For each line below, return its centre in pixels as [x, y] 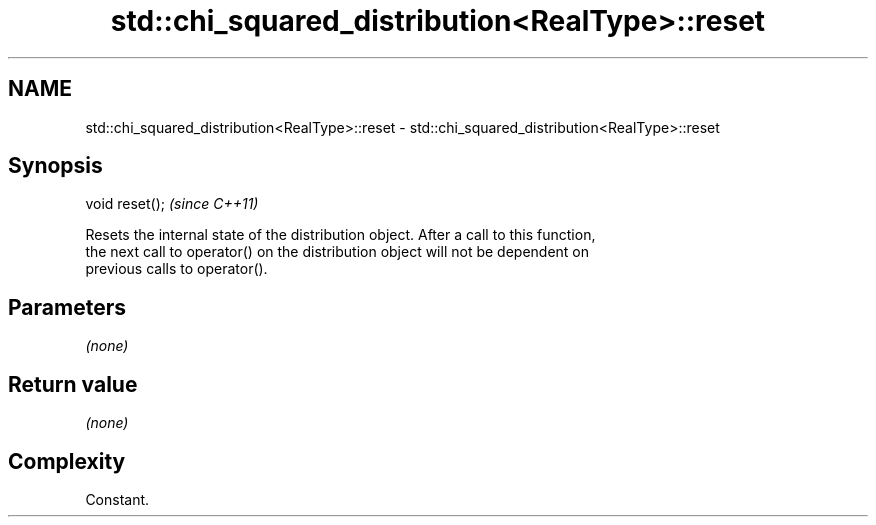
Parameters [67, 307]
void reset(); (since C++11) [172, 204]
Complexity [67, 461]
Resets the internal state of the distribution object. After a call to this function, [340, 235]
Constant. [117, 499]
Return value [73, 384]
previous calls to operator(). [176, 269]
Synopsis [55, 166]
